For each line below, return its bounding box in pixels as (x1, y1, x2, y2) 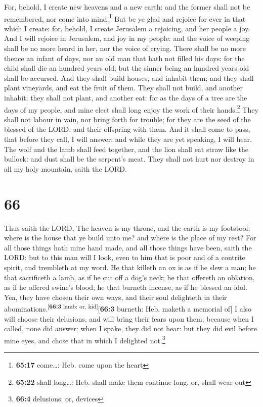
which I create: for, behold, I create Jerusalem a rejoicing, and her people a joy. (4, 23, 250, 33)
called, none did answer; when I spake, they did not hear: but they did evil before (4, 323, 257, 334)
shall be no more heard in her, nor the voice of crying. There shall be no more (4, 43, 246, 54)
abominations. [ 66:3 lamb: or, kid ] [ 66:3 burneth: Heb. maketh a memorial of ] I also (4, 302, 252, 314)
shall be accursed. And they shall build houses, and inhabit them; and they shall (4, 72, 254, 83)
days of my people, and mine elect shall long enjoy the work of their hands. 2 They (4, 103, 258, 115)
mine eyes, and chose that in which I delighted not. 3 (4, 333, 165, 345)
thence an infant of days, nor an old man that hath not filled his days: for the (4, 53, 245, 63)
